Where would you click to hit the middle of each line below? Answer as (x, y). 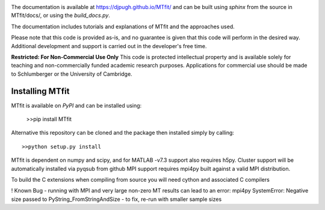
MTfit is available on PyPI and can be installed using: (76, 105)
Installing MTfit (40, 91)
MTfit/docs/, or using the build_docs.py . (61, 16)
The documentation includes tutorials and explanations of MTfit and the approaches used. (123, 26)
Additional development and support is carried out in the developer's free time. (109, 46)
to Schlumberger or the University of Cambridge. (72, 74)
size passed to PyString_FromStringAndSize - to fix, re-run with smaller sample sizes (116, 199)
